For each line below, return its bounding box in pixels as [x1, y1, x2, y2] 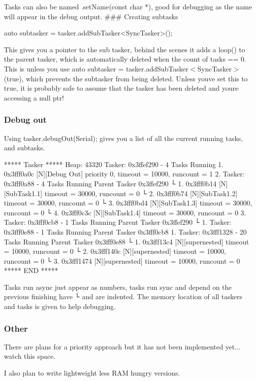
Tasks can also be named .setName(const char [4, 1, 143, 11]
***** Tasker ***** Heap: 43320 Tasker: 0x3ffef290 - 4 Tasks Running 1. [4, 159, 224, 169]
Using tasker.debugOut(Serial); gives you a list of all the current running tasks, [4, 133, 243, 143]
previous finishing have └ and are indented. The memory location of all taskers [4, 291, 243, 302]
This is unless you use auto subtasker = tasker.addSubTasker [4, 63, 189, 73]
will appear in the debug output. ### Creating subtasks [4, 11, 178, 21]
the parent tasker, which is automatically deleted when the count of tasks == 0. [4, 54, 246, 64]
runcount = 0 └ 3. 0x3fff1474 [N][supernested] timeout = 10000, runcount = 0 [4, 255, 240, 266]
